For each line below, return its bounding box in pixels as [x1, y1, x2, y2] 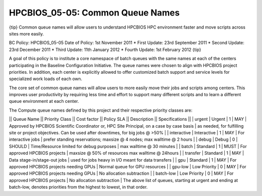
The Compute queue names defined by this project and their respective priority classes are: [9, 107, 193, 113]
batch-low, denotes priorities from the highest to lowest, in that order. [9, 184, 148, 190]
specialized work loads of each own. [9, 76, 82, 82]
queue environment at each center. [9, 98, 80, 104]
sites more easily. [9, 31, 44, 36]
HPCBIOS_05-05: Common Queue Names [9, 7, 180, 18]
